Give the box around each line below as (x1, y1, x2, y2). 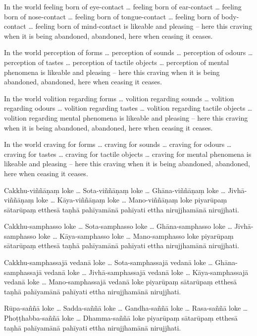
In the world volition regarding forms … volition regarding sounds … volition (4, 93, 234, 103)
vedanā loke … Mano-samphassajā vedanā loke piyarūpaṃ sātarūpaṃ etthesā (4, 276, 237, 287)
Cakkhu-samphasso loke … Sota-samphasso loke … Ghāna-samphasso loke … (4, 221, 232, 231)
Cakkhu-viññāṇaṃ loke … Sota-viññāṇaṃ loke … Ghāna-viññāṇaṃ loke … (4, 185, 226, 195)
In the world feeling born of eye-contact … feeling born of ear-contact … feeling (4, 1, 242, 11)
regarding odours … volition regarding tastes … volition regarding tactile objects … (4, 103, 253, 113)
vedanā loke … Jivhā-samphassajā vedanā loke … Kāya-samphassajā (44, 267, 249, 277)
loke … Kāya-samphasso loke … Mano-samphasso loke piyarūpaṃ (38, 230, 234, 241)
